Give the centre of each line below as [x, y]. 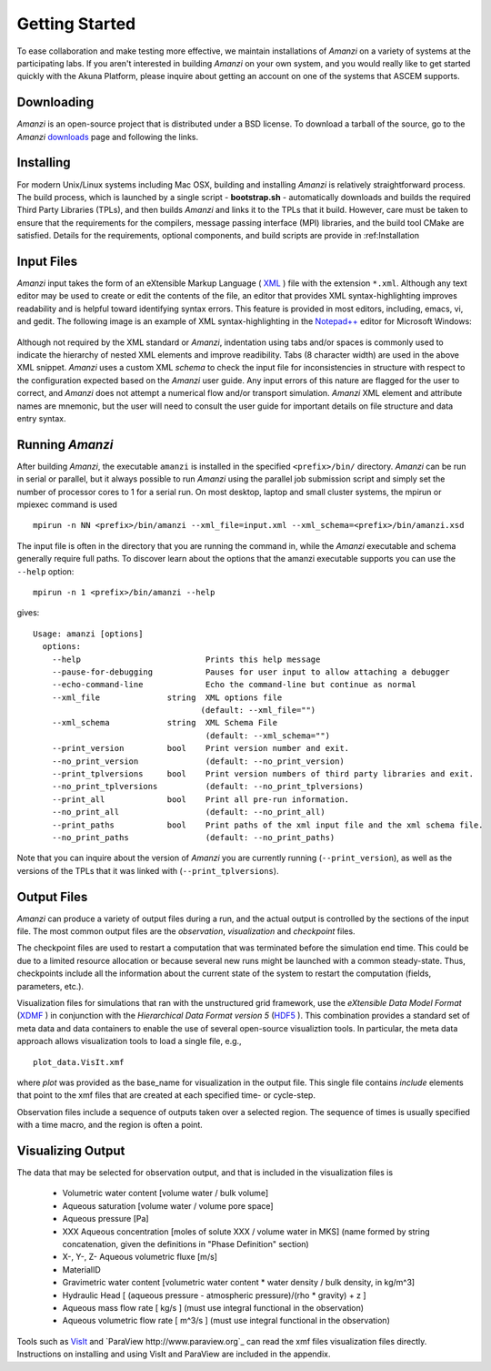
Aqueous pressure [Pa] [105, 1219]
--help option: [45, 571]
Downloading [55, 102]
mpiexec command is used [67, 504]
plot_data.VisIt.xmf [79, 1062]
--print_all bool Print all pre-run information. [200, 799]
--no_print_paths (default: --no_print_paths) [193, 837]
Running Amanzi [65, 445]
